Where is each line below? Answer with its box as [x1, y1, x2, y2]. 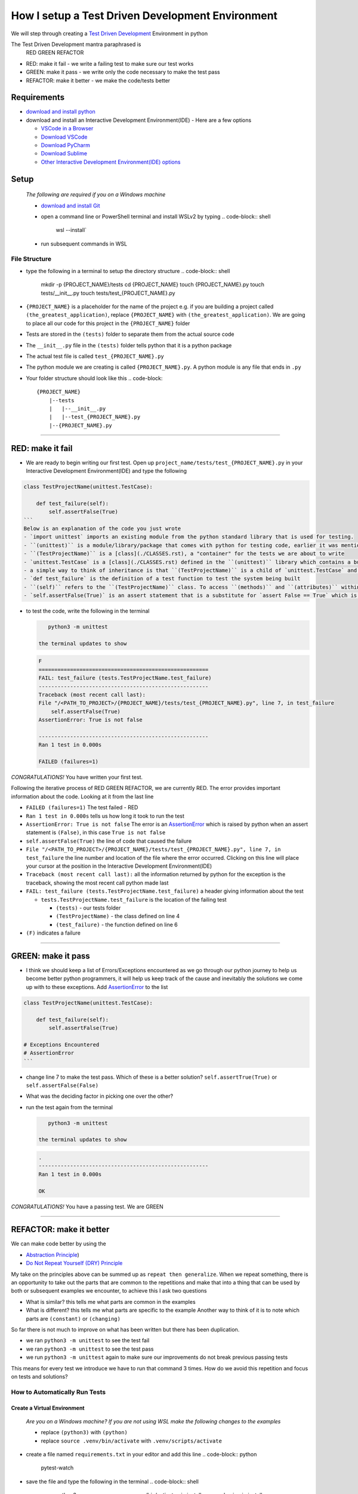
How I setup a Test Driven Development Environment [11, 9, 277, 22]
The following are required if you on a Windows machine [26, 191, 166, 198]
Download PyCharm [41, 141, 91, 149]
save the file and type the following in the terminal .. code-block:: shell [26, 1478, 199, 1485]
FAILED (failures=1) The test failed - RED [26, 804, 138, 811]
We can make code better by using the [11, 1240, 107, 1247]
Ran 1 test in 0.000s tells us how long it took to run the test [26, 812, 185, 819]
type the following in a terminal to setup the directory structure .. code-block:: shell [26, 267, 230, 274]
